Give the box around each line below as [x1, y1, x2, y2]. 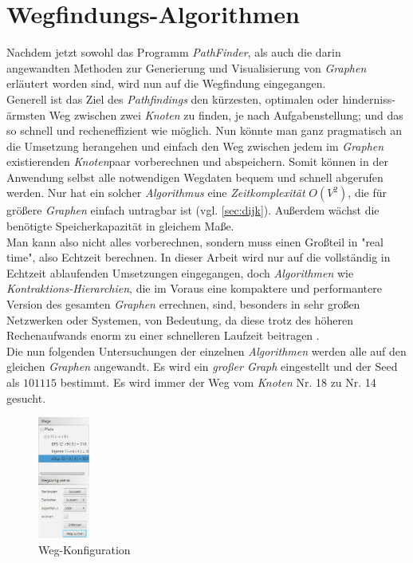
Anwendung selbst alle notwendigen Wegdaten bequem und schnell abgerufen [6, 168, 383, 185]
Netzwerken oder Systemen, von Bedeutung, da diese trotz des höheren [6, 311, 353, 328]
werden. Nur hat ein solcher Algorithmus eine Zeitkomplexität [6, 184, 305, 201]
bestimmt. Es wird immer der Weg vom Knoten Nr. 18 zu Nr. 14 [60, 374, 376, 390]
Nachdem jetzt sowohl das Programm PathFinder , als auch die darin [6, 44, 341, 61]
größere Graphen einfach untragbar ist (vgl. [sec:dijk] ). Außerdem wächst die [6, 202, 380, 219]
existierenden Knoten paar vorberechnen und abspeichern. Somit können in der [6, 153, 388, 170]
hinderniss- [342, 90, 395, 107]
